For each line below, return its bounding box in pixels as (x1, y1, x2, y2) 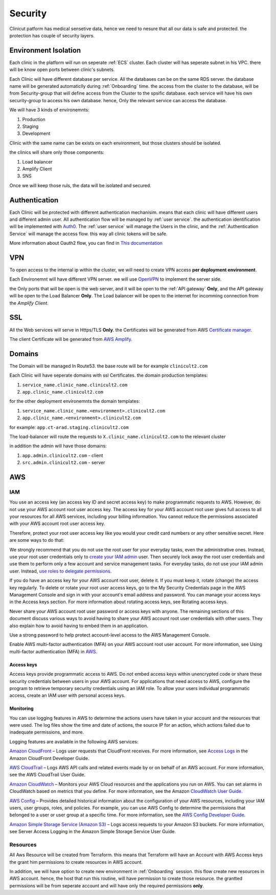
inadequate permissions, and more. (9, 729, 84, 736)
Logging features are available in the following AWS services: (9, 739, 139, 745)
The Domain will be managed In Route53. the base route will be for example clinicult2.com (9, 363, 208, 369)
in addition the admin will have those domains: (9, 443, 107, 449)
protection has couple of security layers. (9, 32, 95, 38)
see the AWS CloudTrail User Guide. (9, 772, 86, 778)
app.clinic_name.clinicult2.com (22, 389, 103, 395)
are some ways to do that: (9, 537, 64, 543)
